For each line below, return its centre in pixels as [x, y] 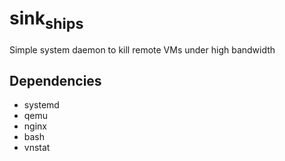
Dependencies [55, 80]
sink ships [46, 20]
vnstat [37, 148]
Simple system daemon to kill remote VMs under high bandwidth [142, 49]
